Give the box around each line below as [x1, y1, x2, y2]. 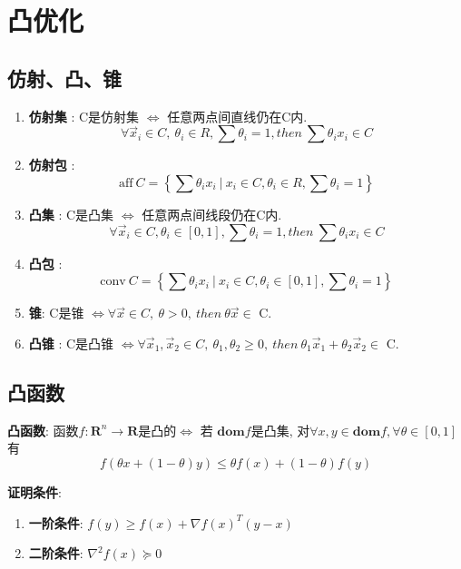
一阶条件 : [28, 513, 83, 532]
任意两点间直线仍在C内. [167, 106, 308, 125]
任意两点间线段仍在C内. [142, 204, 282, 223]
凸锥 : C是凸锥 [28, 333, 114, 352]
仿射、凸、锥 [7, 64, 122, 92]
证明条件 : [7, 482, 62, 501]
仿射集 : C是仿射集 [28, 106, 140, 125]
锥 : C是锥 [28, 303, 84, 322]
